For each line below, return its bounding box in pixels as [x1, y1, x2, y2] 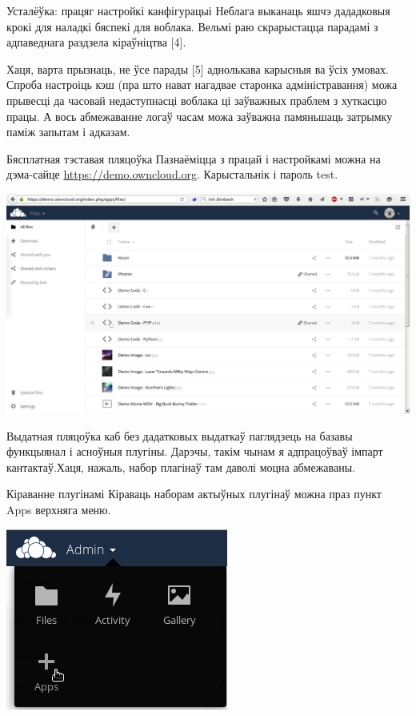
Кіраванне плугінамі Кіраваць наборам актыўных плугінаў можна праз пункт [6, 485, 382, 502]
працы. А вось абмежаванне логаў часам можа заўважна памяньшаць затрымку [6, 107, 393, 124]
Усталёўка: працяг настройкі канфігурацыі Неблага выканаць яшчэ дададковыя [6, 2, 390, 18]
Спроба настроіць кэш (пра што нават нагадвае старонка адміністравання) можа [6, 76, 398, 93]
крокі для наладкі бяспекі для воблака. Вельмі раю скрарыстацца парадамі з [6, 18, 378, 34]
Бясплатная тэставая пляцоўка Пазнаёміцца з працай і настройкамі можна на [6, 150, 381, 167]
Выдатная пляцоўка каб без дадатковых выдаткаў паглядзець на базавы [6, 427, 353, 444]
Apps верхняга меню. [6, 501, 111, 518]
